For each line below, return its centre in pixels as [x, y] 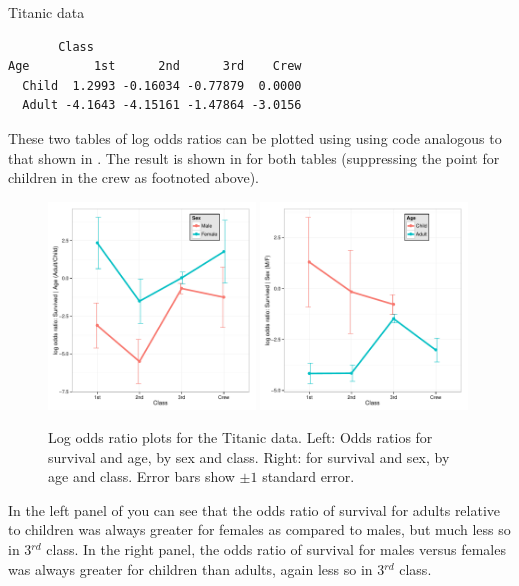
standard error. [308, 476]
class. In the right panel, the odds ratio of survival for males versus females [276, 549]
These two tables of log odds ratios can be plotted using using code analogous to [255, 137]
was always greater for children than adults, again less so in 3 [196, 568]
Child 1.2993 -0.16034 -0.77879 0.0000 [162, 85]
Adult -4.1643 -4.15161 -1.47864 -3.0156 [162, 105]
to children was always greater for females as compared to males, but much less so [259, 529]
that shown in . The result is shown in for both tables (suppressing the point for [254, 157]
